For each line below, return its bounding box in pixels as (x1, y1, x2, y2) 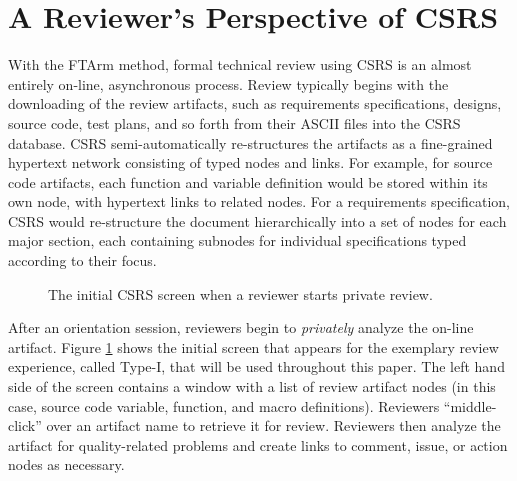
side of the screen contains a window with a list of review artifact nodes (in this (8, 376, 496, 397)
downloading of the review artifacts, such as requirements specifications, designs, (8, 93, 502, 114)
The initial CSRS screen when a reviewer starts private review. (48, 283, 433, 304)
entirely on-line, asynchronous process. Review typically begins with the (8, 73, 449, 94)
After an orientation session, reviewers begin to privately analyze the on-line (8, 317, 474, 338)
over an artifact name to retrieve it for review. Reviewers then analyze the (46, 415, 501, 436)
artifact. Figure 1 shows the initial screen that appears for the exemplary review (8, 336, 499, 357)
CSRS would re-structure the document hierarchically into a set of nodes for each (8, 210, 507, 231)
